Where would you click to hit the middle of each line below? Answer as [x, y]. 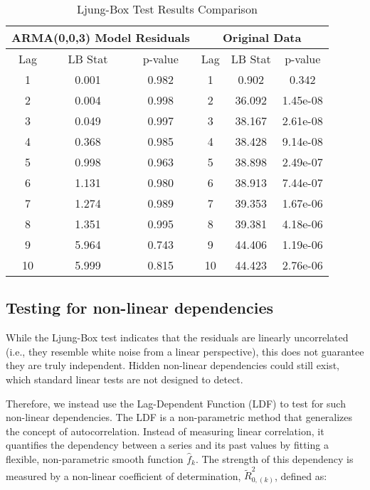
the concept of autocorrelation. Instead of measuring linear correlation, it [165, 431]
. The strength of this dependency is [274, 458]
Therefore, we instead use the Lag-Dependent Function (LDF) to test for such [176, 403]
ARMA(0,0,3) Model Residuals [101, 37]
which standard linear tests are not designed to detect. [125, 379]
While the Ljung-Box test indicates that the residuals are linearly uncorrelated [177, 337]
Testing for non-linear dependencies [140, 308]
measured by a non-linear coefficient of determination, [123, 475]
